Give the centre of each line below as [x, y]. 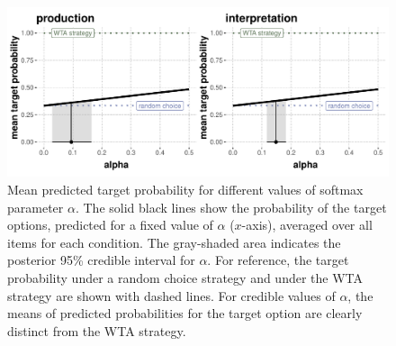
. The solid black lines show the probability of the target [231, 207]
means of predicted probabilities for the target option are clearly [185, 313]
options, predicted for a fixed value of [110, 225]
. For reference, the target [278, 260]
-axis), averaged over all [307, 225]
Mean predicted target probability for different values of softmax [185, 189]
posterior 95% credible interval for [101, 260]
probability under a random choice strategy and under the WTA [185, 277]
